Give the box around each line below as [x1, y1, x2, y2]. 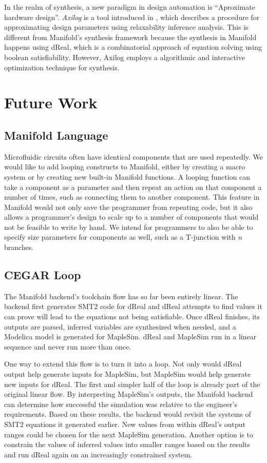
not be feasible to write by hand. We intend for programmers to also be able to [4, 221, 253, 232]
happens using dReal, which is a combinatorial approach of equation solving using [4, 42, 262, 52]
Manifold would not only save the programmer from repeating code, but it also [4, 201, 253, 212]
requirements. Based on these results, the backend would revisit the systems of [4, 409, 251, 419]
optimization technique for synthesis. [4, 62, 120, 72]
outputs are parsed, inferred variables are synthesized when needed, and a [4, 321, 236, 332]
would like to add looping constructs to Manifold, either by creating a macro [4, 161, 245, 172]
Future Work [4, 92, 98, 113]
